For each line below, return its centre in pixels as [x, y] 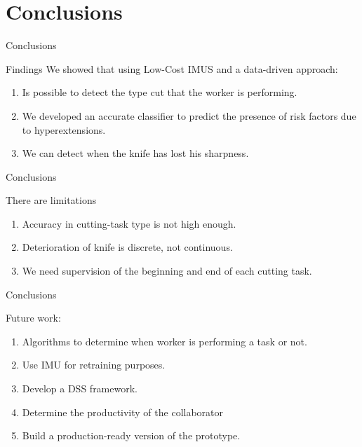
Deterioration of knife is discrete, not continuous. [127, 247]
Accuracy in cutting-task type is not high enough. [129, 223]
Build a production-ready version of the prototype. [131, 435]
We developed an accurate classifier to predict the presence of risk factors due [189, 115]
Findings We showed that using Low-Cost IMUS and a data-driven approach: [172, 68]
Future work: [33, 318]
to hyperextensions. [64, 129]
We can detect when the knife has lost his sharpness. [135, 153]
